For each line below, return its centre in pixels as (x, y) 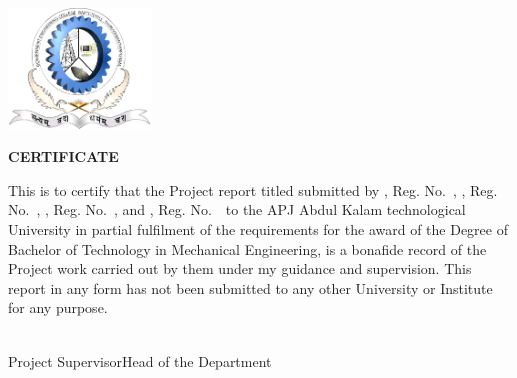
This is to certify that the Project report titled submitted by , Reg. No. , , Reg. (253, 189)
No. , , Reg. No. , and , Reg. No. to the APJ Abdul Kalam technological (237, 209)
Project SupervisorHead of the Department (140, 360)
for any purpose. (58, 307)
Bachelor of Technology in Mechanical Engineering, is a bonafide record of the (247, 248)
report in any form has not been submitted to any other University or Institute (250, 287)
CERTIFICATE (63, 156)
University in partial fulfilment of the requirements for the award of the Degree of (258, 229)
